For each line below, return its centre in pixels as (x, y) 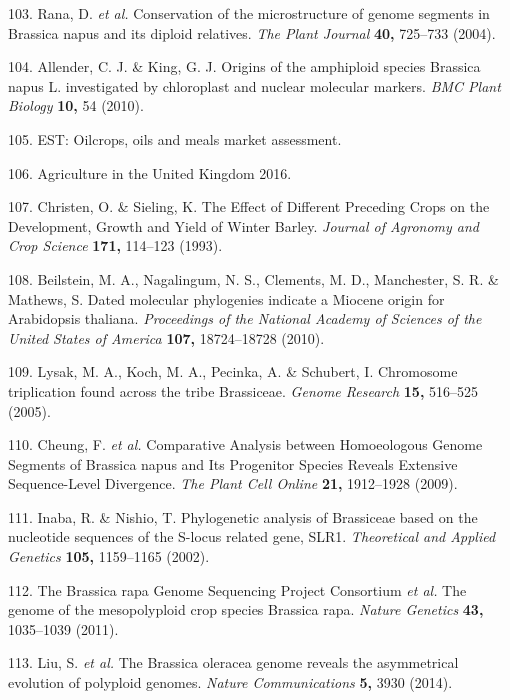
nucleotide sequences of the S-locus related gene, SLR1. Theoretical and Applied (252, 536)
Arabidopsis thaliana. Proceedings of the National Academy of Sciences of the (245, 318)
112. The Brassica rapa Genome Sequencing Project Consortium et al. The (237, 589)
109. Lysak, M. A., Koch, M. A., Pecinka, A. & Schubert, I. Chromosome (233, 371)
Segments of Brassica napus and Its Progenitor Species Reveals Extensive (233, 463)
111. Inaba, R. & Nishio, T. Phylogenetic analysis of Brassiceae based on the (243, 516)
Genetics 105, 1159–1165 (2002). (109, 556)
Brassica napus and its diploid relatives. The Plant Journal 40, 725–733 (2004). (252, 32)
